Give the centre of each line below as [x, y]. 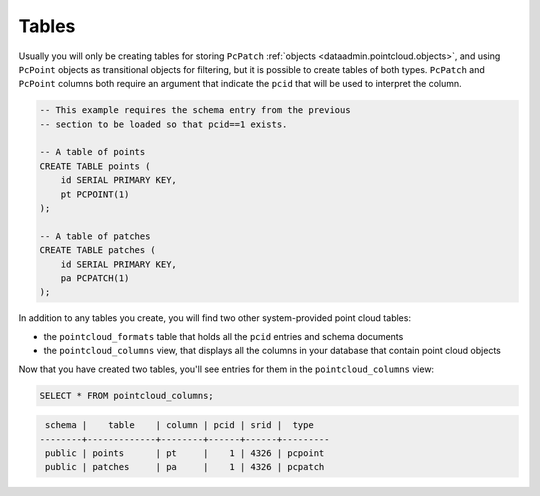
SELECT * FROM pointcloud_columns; [126, 395]
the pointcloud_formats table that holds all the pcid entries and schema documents [223, 336]
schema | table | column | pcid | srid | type [179, 425]
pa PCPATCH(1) [95, 278]
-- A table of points [92, 152]
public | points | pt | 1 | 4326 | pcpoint [185, 453]
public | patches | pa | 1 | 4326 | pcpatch [185, 467]
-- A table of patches [95, 236]
